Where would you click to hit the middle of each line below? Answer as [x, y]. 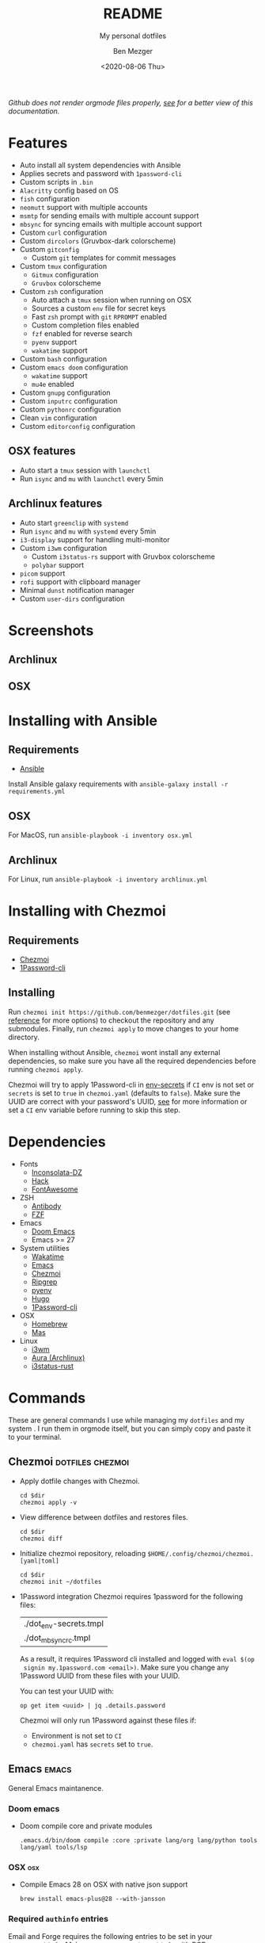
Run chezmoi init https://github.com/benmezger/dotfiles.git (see [119, 1012]
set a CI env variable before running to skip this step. [94, 1110]
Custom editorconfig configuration [78, 426]
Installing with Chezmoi [87, 911]
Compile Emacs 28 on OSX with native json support [104, 1884]
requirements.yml [37, 792]
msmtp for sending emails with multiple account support [109, 216]
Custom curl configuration [63, 232]
